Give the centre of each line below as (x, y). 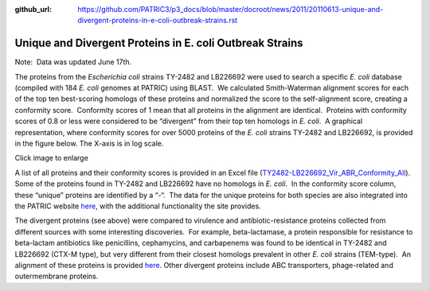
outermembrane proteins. (57, 276)
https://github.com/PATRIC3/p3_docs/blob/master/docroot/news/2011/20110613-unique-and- (231, 9)
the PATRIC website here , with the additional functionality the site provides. (138, 206)
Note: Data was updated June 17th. (73, 62)
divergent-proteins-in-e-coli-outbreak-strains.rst (158, 21)
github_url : (33, 9)
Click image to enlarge (52, 158)
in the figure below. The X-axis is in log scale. (89, 144)
